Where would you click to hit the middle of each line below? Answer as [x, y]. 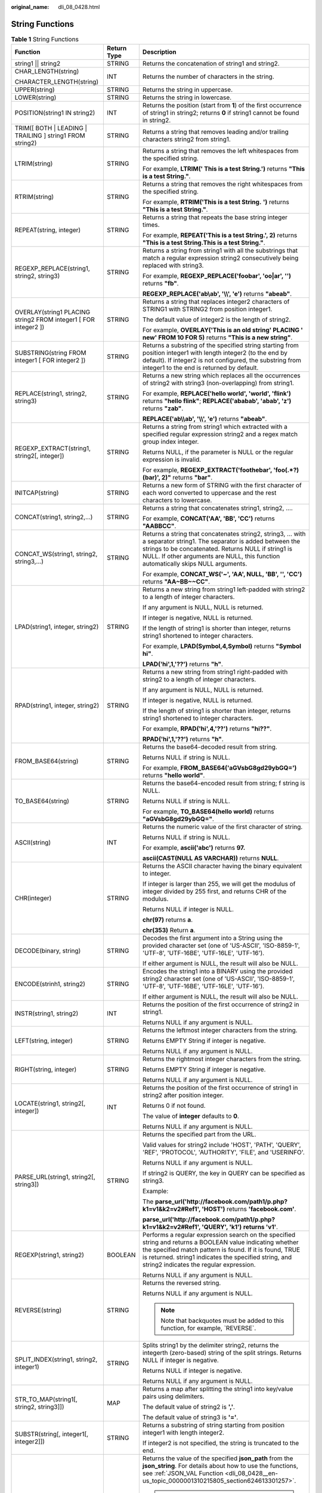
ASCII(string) [32, 843]
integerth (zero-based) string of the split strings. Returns [222, 1353]
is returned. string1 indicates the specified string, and [217, 1257]
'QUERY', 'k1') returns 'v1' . [240, 1227]
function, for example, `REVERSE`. [208, 1328]
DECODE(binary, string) [48, 951]
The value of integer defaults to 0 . [191, 1116]
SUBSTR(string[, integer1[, [52, 1434]
